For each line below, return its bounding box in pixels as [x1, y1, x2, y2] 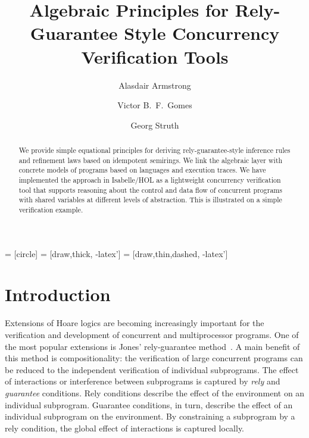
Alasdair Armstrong [118, 79, 191, 91]
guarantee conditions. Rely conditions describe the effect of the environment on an [5, 386, 305, 399]
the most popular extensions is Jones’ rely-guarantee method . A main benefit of [5, 340, 300, 352]
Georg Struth [130, 118, 179, 131]
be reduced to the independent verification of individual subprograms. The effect [5, 363, 299, 376]
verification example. [18, 205, 83, 215]
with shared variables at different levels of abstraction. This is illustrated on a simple [18, 195, 282, 205]
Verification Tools [81, 44, 229, 68]
